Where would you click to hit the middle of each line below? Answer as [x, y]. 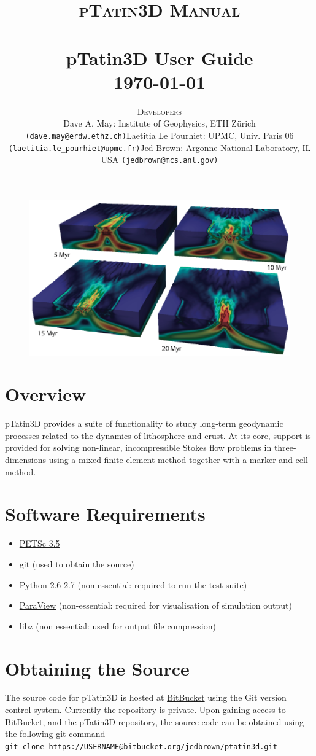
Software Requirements [105, 514]
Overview [46, 394]
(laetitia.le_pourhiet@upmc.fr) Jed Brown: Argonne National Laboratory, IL [160, 147]
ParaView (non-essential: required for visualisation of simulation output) [156, 605]
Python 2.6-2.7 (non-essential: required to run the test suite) [133, 584]
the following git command [55, 734]
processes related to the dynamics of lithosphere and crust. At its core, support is [158, 435]
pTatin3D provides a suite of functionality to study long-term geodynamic [144, 423]
